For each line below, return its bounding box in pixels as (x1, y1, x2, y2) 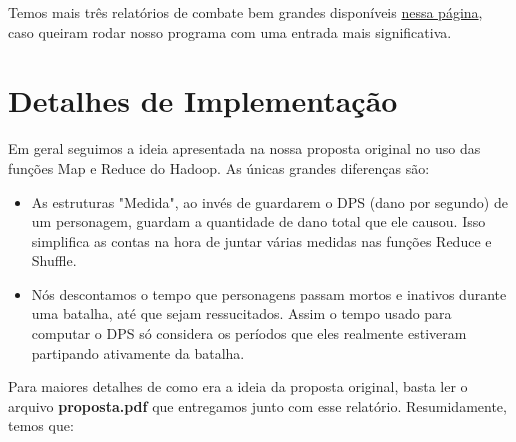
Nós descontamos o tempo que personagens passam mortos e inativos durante (31, 283, 507, 304)
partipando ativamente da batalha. (31, 342, 245, 363)
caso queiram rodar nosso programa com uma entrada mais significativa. (8, 21, 452, 42)
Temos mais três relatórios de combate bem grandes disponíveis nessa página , (8, 2, 483, 22)
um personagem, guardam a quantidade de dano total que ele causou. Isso (31, 211, 486, 232)
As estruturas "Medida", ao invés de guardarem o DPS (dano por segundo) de (31, 191, 508, 212)
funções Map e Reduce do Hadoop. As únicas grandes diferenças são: (8, 157, 430, 178)
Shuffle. (31, 250, 77, 271)
